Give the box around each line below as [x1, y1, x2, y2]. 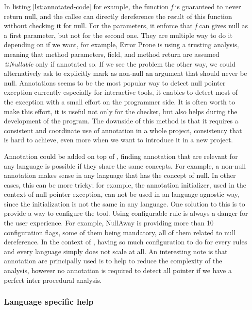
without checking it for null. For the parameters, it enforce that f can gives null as [4, 20, 248, 31]
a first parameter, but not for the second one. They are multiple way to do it [4, 30, 233, 40]
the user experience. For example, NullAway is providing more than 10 [4, 218, 214, 228]
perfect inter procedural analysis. [4, 275, 102, 285]
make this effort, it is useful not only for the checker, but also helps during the [4, 106, 237, 116]
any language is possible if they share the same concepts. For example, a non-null [4, 160, 246, 171]
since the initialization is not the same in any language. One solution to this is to [4, 198, 245, 208]
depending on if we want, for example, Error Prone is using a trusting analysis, [4, 39, 239, 50]
